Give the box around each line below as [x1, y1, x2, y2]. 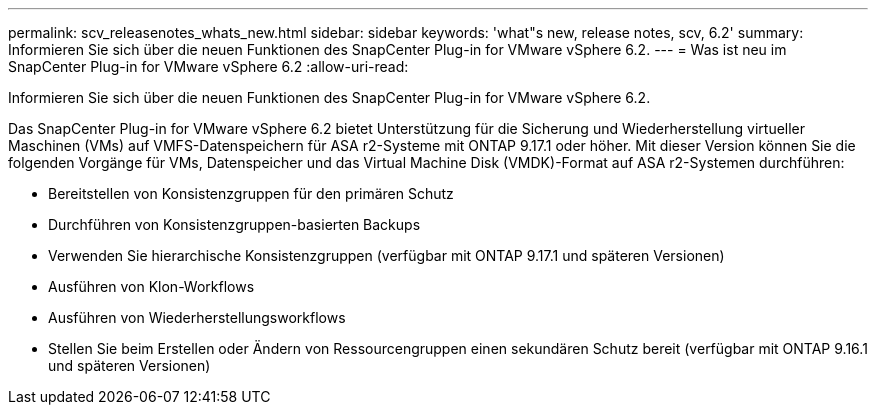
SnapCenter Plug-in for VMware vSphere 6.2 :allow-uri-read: [8, 58, 409, 75]
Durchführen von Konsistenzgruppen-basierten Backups [48, 216, 421, 233]
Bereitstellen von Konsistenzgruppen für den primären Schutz [48, 185, 454, 202]
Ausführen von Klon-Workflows [48, 278, 255, 295]
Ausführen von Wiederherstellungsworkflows [48, 309, 346, 326]
